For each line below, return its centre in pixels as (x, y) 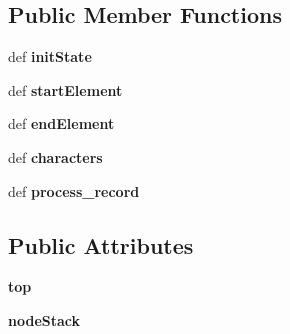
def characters (55, 156)
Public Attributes (101, 244)
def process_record (74, 190)
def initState (50, 56)
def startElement (65, 89)
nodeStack (44, 319)
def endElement (61, 123)
